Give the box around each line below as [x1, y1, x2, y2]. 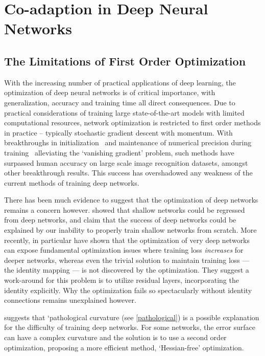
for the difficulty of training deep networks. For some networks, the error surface [4, 322, 256, 332]
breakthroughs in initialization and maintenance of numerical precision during [4, 137, 252, 148]
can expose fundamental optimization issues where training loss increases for [4, 244, 244, 255]
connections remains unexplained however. [4, 295, 136, 305]
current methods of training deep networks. [4, 177, 139, 188]
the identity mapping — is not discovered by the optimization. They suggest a [4, 264, 249, 275]
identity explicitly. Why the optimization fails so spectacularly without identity [4, 284, 252, 295]
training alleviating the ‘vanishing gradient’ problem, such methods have [4, 147, 234, 158]
